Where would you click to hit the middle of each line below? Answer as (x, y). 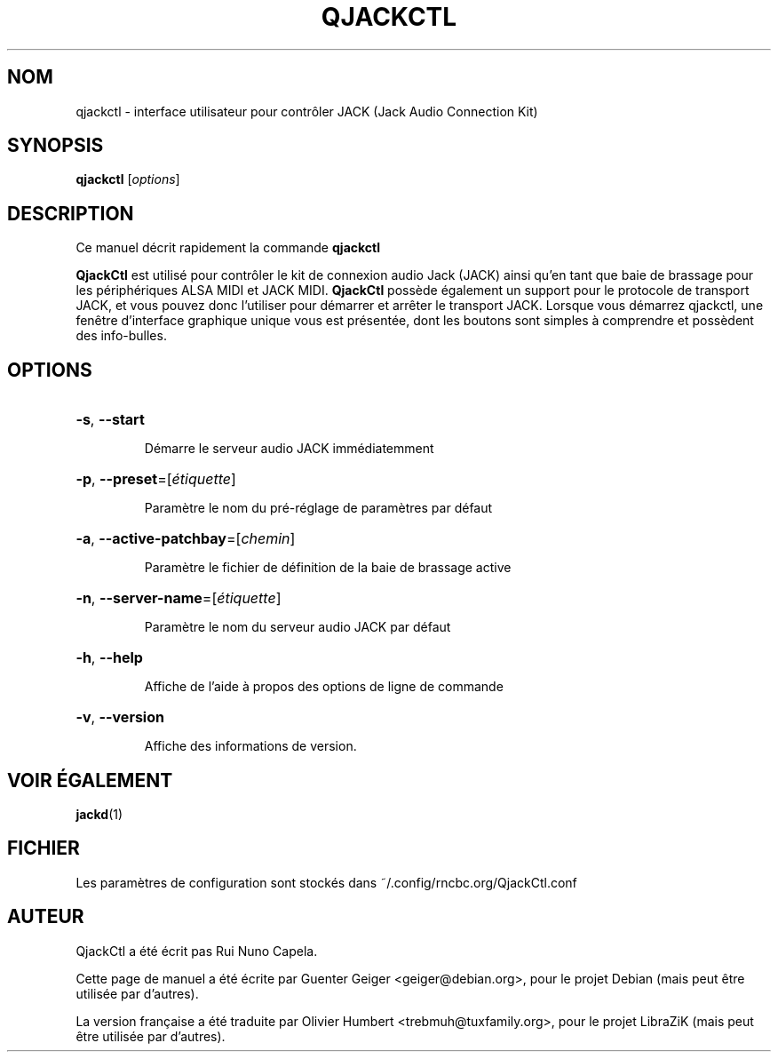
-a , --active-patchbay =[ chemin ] (186, 539)
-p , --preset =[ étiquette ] (156, 479)
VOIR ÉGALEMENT (90, 780)
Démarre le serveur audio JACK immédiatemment (289, 449)
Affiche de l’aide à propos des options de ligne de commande (324, 687)
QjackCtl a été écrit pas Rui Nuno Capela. (197, 951)
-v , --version (120, 717)
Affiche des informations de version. (250, 746)
